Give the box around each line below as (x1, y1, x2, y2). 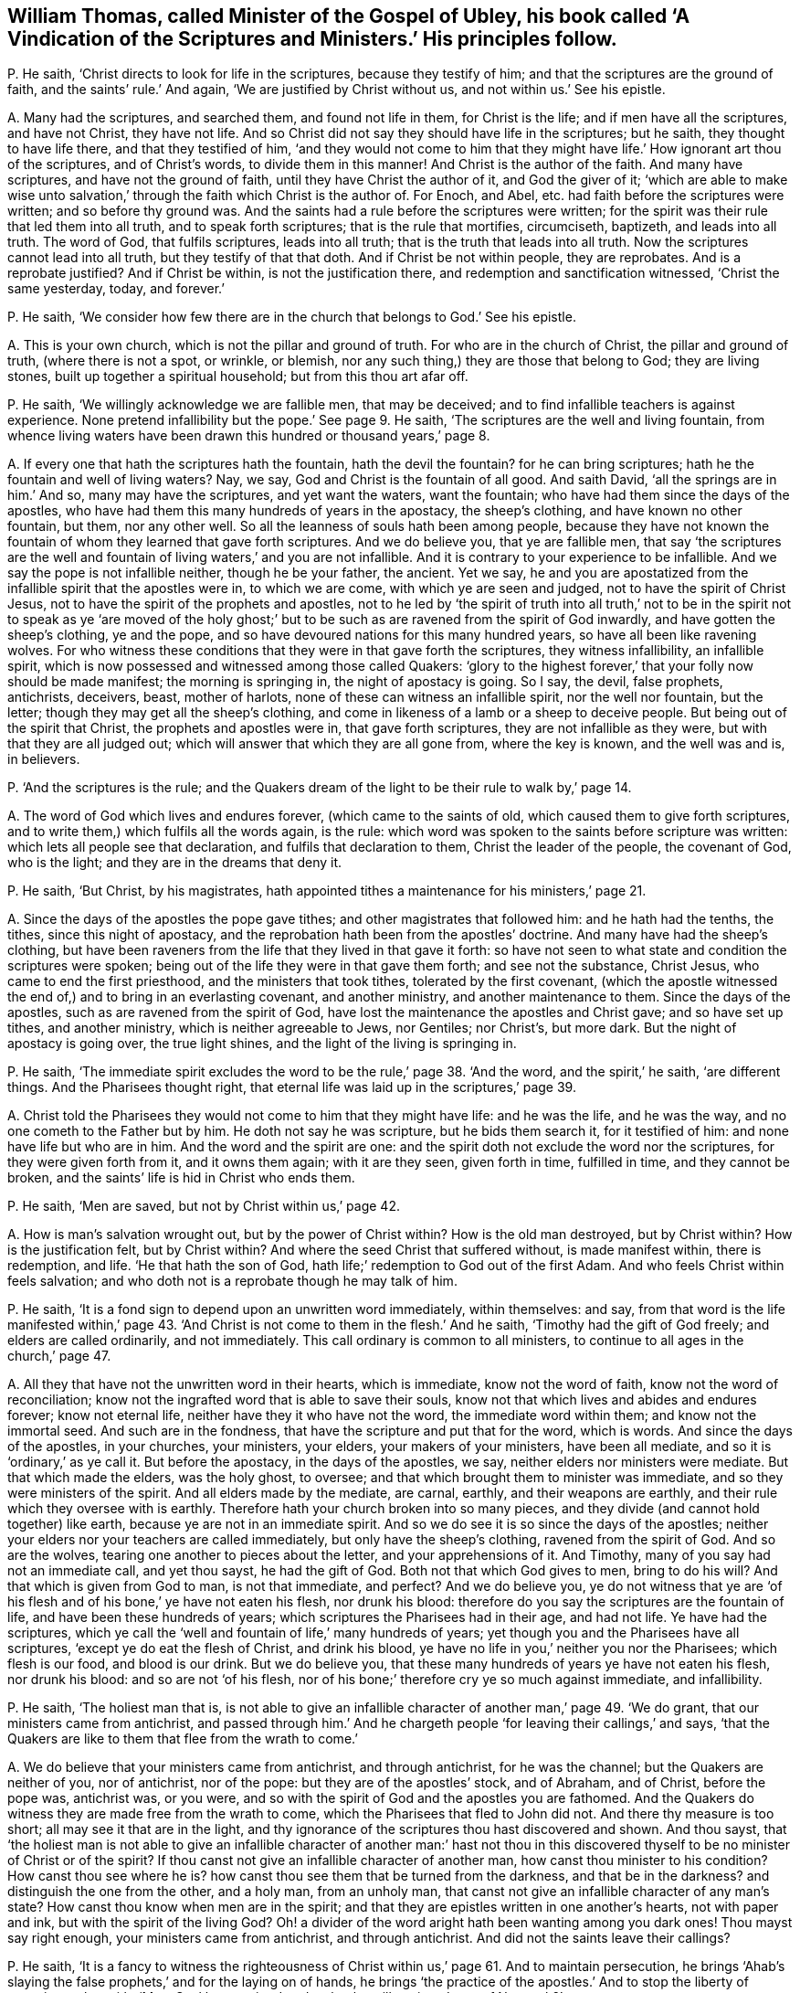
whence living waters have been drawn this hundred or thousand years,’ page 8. (7, 428, 490, 444)
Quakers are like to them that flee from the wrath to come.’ (7, 1731, 358, 1747)
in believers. (7, 751, 80, 768)
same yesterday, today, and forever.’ (7, 281, 225, 297)
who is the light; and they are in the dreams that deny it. (7, 854, 342, 871)
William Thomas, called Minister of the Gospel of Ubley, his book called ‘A (7, 5, 690, 27)
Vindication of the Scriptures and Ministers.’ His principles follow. (7, 27, 617, 50)
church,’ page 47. (7, 1348, 111, 1364)
